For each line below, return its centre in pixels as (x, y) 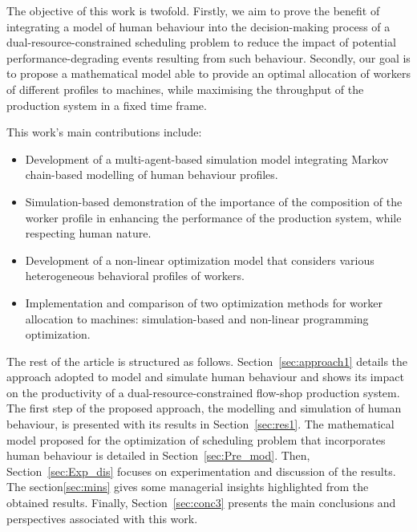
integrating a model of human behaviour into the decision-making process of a (198, 26)
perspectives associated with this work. (102, 518)
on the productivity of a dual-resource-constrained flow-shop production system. (203, 392)
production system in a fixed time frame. (107, 105)
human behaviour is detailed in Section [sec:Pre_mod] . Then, (158, 455)
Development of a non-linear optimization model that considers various (200, 260)
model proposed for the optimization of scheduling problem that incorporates (196, 439)
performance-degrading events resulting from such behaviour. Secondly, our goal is (208, 57)
